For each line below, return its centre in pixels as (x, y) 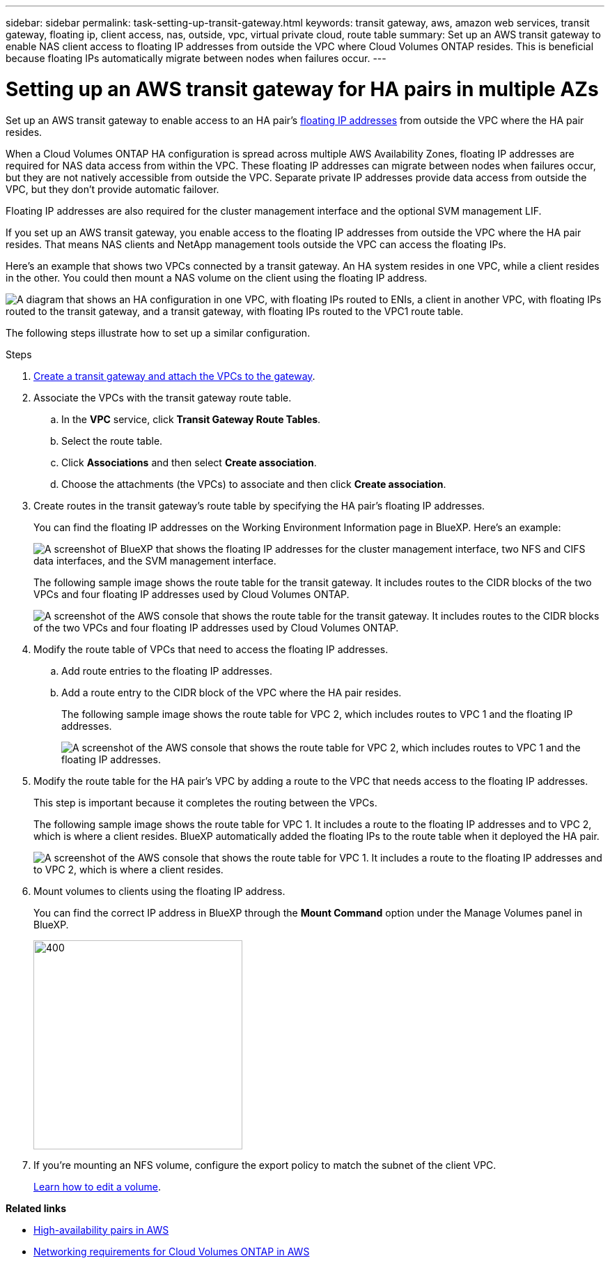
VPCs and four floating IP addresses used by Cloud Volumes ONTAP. (191, 594)
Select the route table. (112, 441)
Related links (36, 1208)
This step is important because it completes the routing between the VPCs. (205, 802)
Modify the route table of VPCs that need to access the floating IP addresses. (211, 649)
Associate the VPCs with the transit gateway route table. (163, 397)
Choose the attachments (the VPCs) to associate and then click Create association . (254, 484)
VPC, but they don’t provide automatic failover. (112, 189)
